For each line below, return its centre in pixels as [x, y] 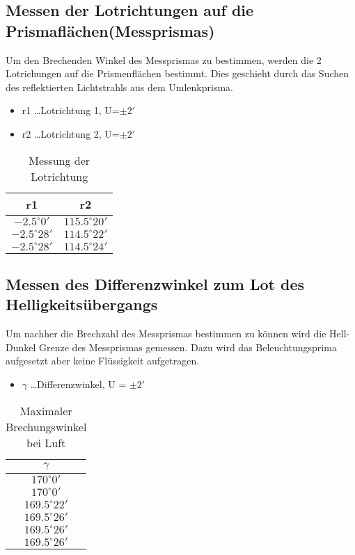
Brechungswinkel [46, 426]
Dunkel [21, 347]
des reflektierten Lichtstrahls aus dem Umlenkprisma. [119, 87]
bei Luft [46, 442]
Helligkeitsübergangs [82, 304]
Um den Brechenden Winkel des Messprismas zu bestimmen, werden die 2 [164, 59]
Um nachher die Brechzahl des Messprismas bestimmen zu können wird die [166, 333]
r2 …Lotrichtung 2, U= [71, 133]
